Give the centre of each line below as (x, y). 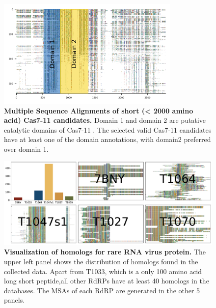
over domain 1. (26, 149)
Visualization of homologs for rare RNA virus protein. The (105, 252)
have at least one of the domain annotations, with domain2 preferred (108, 139)
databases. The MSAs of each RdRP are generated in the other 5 (102, 290)
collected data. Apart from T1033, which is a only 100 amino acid (103, 271)
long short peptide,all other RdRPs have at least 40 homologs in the (107, 281)
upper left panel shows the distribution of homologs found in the (101, 262)
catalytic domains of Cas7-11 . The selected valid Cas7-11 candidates (108, 129)
